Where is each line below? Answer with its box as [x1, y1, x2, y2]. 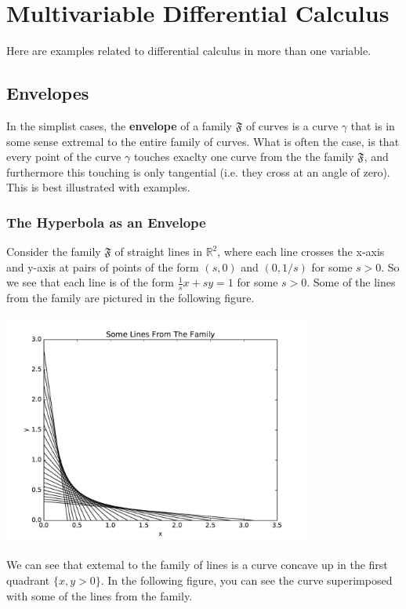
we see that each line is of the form [6, 274, 175, 290]
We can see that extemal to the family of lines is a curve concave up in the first [6, 556, 388, 573]
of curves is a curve [245, 117, 339, 133]
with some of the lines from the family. [6, 587, 193, 604]
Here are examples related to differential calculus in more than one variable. [6, 42, 372, 59]
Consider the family [6, 243, 101, 260]
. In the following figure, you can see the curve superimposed [100, 571, 393, 588]
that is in [350, 117, 395, 133]
